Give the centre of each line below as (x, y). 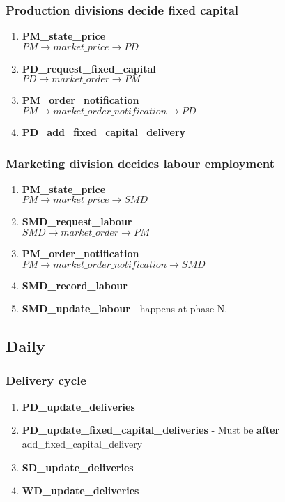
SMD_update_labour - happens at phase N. (125, 309)
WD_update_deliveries (80, 490)
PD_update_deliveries (78, 406)
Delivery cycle (46, 380)
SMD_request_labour (77, 221)
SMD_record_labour (75, 285)
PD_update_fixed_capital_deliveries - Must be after (151, 430)
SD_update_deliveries (78, 467)
